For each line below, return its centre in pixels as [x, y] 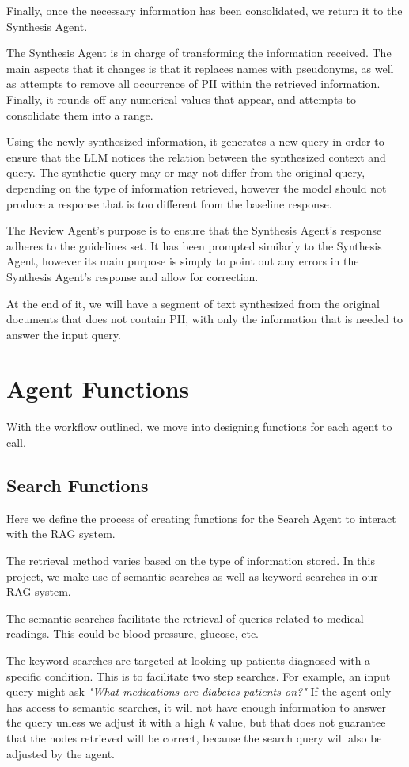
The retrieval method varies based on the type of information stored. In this [191, 560]
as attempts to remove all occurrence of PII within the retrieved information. [193, 84]
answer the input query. [64, 334]
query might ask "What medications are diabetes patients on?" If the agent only [199, 691]
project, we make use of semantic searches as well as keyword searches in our [192, 576]
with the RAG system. [61, 534]
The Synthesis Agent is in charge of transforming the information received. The [199, 53]
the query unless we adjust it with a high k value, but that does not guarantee [196, 722]
